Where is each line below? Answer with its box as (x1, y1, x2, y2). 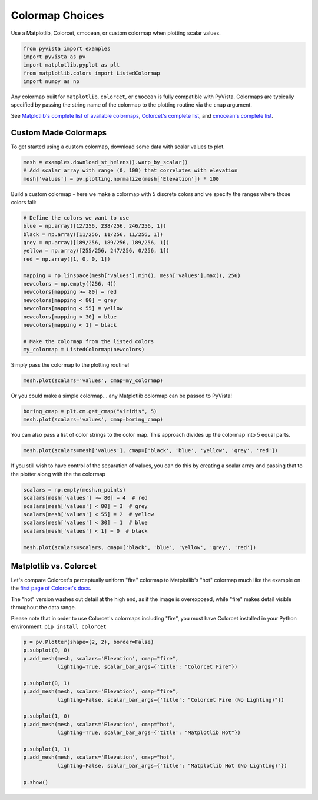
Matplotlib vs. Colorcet (11, 561, 97, 571)
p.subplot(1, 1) (23, 746, 71, 753)
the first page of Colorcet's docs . (11, 585, 91, 592)
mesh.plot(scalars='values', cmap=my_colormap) (23, 377, 163, 384)
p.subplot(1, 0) (23, 713, 71, 719)
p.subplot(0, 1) (23, 680, 71, 686)
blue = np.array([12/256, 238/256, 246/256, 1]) (23, 223, 167, 230)
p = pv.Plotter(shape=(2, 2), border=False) (23, 639, 154, 645)
